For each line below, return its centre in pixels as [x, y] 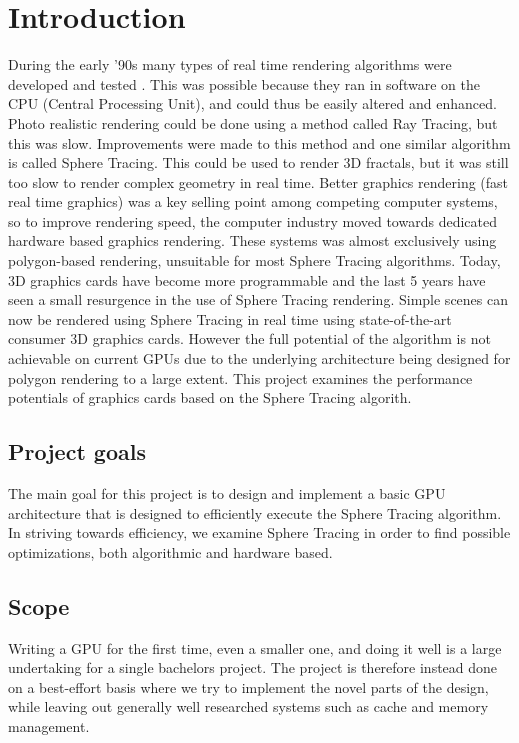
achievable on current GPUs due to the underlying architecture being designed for [259, 358]
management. [49, 725]
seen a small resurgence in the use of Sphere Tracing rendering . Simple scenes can [258, 299]
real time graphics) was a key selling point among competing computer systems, [253, 201]
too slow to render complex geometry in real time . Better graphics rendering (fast [258, 181]
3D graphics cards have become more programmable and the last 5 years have [247, 279]
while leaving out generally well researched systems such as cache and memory [248, 706]
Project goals [77, 451]
